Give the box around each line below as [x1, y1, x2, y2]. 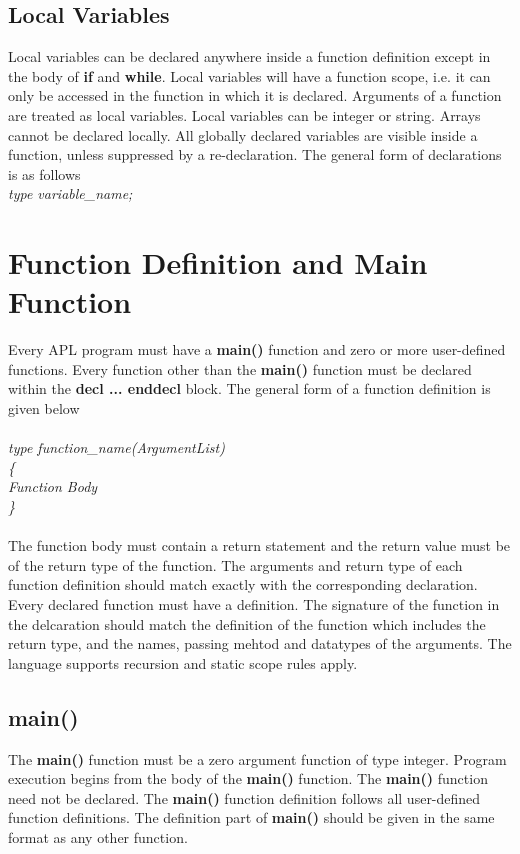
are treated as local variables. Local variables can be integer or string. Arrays [8, 104, 481, 125]
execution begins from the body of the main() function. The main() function [8, 768, 488, 789]
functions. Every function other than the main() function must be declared [8, 358, 472, 379]
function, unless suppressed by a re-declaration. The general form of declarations [8, 144, 502, 165]
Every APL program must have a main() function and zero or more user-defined [8, 339, 506, 360]
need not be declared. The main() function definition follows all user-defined [8, 787, 481, 808]
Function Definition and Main [8, 242, 428, 283]
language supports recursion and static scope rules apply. [8, 652, 358, 673]
